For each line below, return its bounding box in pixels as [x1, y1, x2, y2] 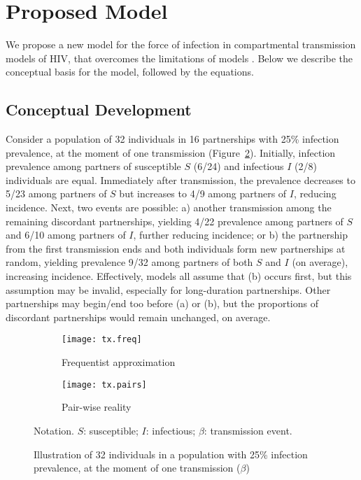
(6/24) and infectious [193, 159, 284, 174]
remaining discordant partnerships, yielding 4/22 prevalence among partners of [6, 213, 344, 228]
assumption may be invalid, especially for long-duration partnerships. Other [6, 282, 331, 297]
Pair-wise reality [62, 400, 132, 414]
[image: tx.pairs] [62, 379, 147, 390]
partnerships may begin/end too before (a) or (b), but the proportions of [6, 296, 318, 311]
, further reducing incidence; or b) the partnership [133, 227, 348, 242]
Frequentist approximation [62, 355, 176, 369]
